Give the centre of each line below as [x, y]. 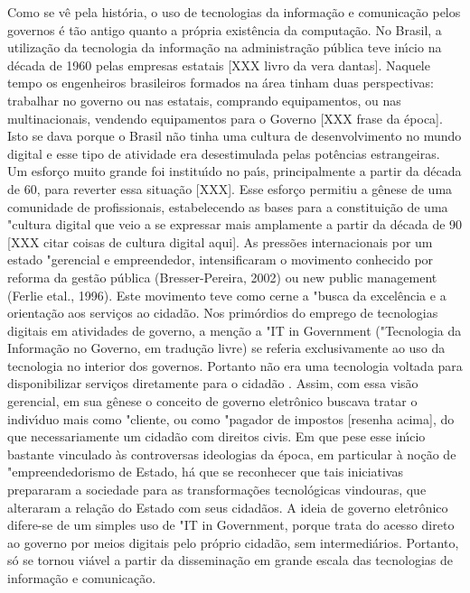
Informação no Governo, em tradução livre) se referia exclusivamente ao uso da [226, 348]
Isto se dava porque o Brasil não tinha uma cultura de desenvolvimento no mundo [235, 136]
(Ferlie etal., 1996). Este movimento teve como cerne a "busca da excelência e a [227, 295]
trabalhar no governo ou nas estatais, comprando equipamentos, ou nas [204, 100]
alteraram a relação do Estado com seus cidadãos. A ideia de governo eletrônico [228, 507]
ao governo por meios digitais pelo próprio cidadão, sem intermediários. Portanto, [233, 542]
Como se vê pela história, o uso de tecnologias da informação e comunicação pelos [234, 12]
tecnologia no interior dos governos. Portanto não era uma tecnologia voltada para [235, 365]
